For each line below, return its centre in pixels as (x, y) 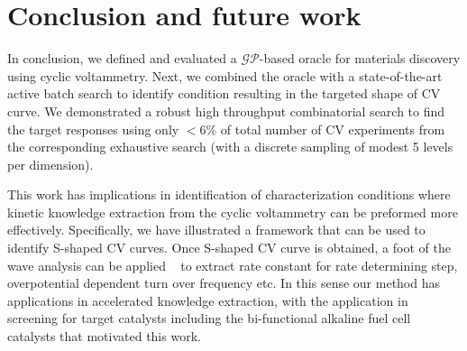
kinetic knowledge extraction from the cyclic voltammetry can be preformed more (233, 212)
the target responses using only (93, 129)
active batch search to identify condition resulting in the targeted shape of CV (224, 93)
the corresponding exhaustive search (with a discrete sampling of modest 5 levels (230, 147)
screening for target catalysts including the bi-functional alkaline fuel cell (209, 318)
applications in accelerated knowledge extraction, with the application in (208, 300)
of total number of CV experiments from (333, 129)
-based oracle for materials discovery (360, 58)
